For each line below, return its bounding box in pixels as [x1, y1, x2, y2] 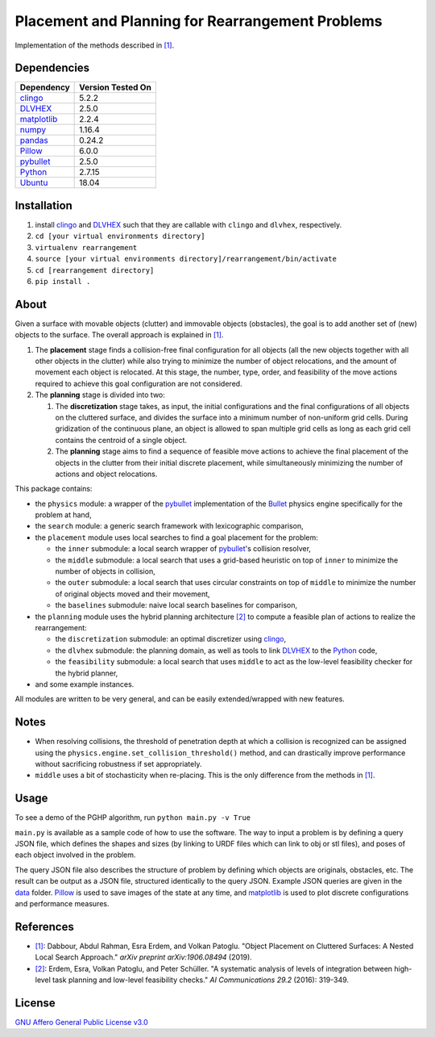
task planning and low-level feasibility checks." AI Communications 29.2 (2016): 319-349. [52, 975, 350, 985]
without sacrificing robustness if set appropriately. [35, 759, 202, 769]
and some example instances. [35, 679, 135, 689]
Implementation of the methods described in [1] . [14, 40, 175, 50]
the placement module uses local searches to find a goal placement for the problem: [35, 533, 318, 542]
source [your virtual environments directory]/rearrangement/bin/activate [35, 254, 338, 264]
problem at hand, [35, 510, 92, 520]
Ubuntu [19, 178, 48, 189]
